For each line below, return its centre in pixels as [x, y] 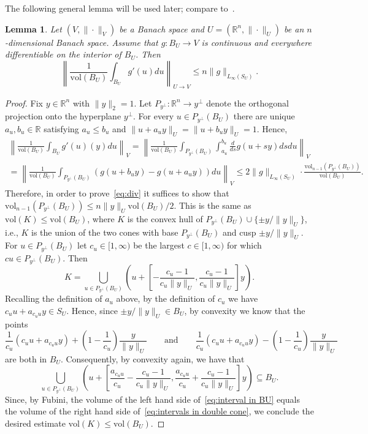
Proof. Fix [24, 103]
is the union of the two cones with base [105, 232]
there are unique [264, 116]
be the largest [159, 245]
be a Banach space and [162, 28]
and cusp [239, 232]
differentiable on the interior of [63, 54]
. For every [154, 116]
